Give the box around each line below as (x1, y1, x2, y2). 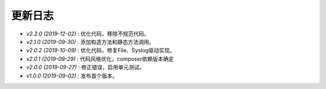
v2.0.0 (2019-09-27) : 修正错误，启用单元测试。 (26, 64, 145, 71)
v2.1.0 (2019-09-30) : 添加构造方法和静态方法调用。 (26, 38, 155, 45)
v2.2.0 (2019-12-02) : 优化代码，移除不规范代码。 (26, 30, 150, 37)
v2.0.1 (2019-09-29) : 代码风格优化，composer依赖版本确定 (26, 55, 174, 63)
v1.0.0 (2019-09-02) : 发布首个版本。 (26, 72, 118, 79)
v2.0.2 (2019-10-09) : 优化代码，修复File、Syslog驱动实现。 (26, 47, 175, 54)
